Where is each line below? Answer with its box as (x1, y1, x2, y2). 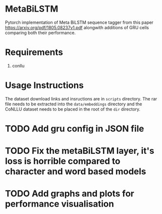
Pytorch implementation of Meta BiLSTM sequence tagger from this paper (5, 19, 154, 25)
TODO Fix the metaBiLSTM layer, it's (5, 146, 155, 156)
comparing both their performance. (5, 30, 76, 35)
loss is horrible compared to (5, 156, 121, 167)
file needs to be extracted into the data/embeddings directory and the (5, 101, 143, 107)
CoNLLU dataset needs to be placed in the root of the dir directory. (5, 106, 141, 112)
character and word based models (5, 166, 146, 177)
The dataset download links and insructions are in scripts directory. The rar (5, 96, 157, 101)
